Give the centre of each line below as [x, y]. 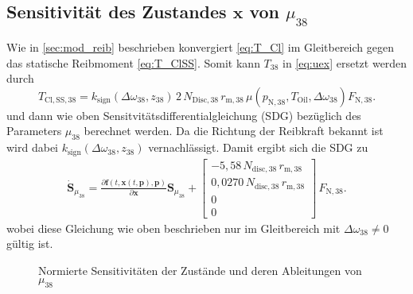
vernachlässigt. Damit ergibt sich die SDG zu [258, 147]
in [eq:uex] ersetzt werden [345, 62]
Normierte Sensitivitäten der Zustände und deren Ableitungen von [200, 270]
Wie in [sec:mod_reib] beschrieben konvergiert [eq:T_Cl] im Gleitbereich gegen [200, 47]
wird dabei [33, 147]
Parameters [34, 131]
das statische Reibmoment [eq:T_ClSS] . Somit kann [133, 62]
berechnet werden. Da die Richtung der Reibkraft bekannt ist [234, 131]
